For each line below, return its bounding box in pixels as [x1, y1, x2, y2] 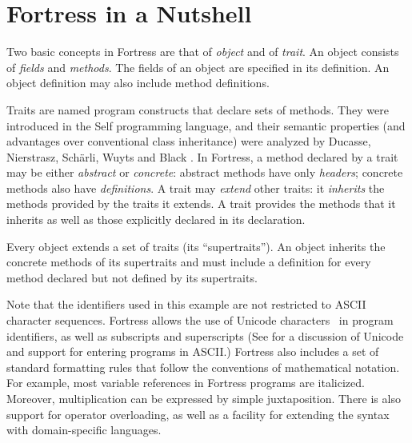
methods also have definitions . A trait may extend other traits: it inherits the [6, 179, 385, 196]
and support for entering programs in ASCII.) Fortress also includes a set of [6, 343, 379, 360]
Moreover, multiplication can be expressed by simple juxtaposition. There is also [6, 390, 401, 406]
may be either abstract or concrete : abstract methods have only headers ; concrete [6, 164, 403, 181]
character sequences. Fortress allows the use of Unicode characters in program [6, 312, 394, 329]
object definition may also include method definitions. [6, 74, 270, 91]
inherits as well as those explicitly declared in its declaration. [6, 211, 306, 228]
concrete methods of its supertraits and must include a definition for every [6, 253, 371, 270]
